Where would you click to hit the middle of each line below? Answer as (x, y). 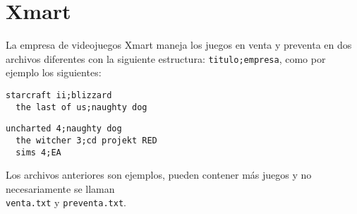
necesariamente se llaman (60, 188)
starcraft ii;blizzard (59, 95)
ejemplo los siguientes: (54, 72)
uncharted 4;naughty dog (64, 129)
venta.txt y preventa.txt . (66, 202)
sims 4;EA (38, 152)
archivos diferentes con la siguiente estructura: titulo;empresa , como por (166, 58)
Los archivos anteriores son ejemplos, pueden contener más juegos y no (159, 175)
